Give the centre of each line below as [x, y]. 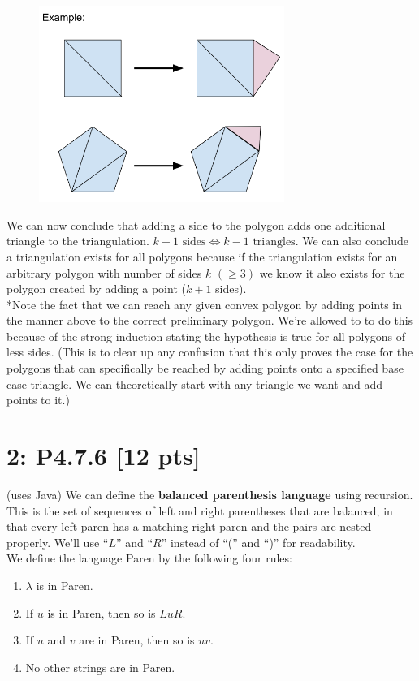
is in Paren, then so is [102, 612]
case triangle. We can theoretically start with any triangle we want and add [195, 384]
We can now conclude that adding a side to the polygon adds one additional [196, 224]
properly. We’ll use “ [58, 542]
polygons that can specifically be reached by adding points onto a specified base [205, 368]
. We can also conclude [352, 241]
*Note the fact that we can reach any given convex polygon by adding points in [205, 304]
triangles [274, 242]
